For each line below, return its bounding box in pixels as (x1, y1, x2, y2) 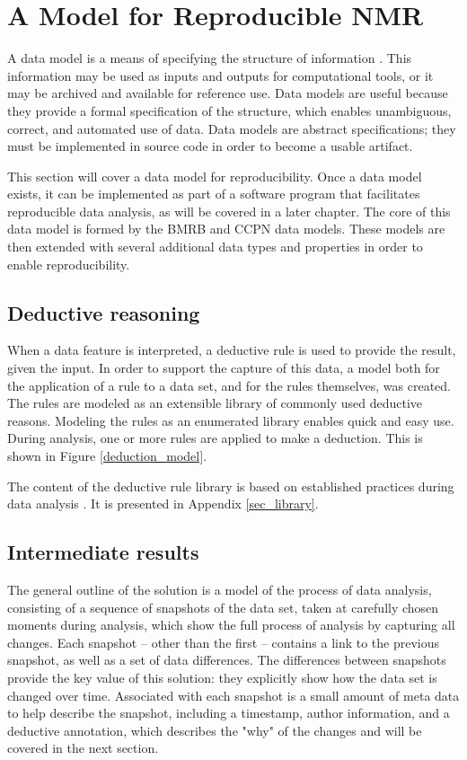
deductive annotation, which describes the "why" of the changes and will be (7, 720, 422, 739)
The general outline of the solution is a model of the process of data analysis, (7, 580, 432, 598)
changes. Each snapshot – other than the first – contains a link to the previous (7, 632, 440, 651)
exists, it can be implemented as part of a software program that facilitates (7, 184, 420, 203)
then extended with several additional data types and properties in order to (7, 237, 423, 256)
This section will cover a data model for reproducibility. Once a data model (7, 166, 422, 185)
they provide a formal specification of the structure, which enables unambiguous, (7, 101, 452, 119)
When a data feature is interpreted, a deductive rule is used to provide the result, (7, 340, 456, 359)
